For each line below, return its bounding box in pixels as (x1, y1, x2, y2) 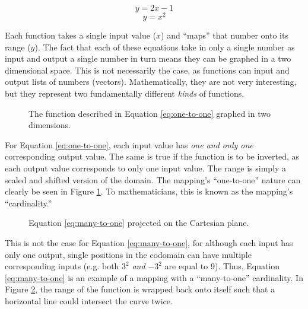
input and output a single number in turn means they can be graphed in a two (5, 52, 291, 65)
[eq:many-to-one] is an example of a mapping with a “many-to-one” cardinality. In (5, 271, 303, 283)
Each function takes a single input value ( (5, 29, 157, 42)
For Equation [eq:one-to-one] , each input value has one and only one (5, 138, 253, 151)
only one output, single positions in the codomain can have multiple (5, 248, 252, 260)
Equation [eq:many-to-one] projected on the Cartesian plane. (28, 216, 249, 229)
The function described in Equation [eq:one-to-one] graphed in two (28, 107, 271, 119)
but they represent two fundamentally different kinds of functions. (5, 87, 245, 100)
